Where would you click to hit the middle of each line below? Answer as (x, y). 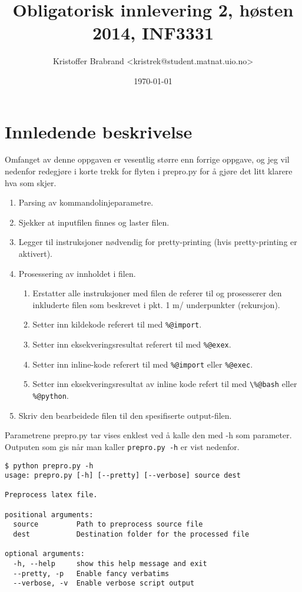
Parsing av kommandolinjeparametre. (86, 202)
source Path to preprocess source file (108, 525)
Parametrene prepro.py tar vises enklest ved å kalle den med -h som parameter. (148, 435)
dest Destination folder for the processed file (131, 535)
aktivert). (36, 253)
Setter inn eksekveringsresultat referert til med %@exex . (132, 344)
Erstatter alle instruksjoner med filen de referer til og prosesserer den (157, 293)
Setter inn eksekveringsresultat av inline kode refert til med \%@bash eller (165, 384)
